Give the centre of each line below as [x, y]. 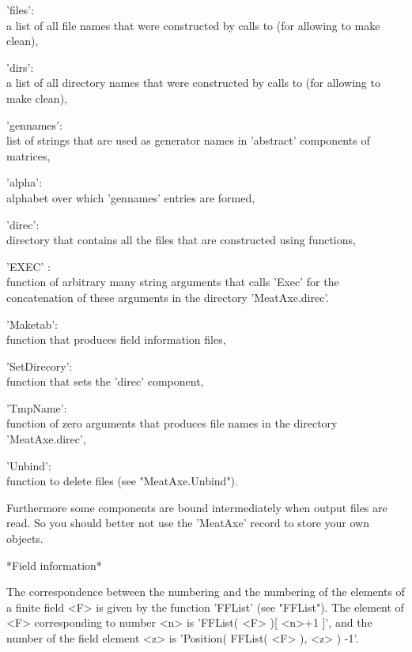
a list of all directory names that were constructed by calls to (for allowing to [193, 83]
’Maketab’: [32, 324]
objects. [25, 539]
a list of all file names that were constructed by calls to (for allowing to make [193, 25]
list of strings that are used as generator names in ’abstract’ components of [188, 140]
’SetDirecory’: [40, 366]
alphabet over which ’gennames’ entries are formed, [131, 197]
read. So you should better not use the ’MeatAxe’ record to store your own [188, 523]
